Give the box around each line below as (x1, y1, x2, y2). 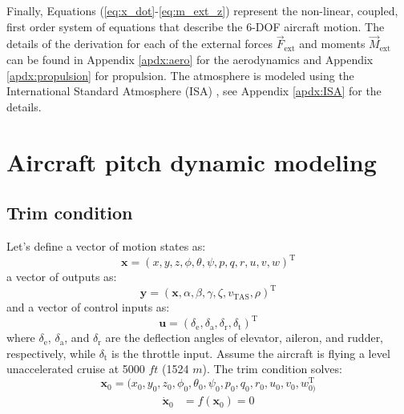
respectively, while (6, 344, 95, 361)
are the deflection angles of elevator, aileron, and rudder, (105, 329, 384, 346)
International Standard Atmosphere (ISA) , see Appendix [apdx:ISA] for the (6, 82, 382, 99)
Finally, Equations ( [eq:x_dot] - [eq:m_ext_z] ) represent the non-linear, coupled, (6, 2, 398, 18)
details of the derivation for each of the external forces (6, 35, 273, 52)
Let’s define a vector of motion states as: (6, 237, 206, 254)
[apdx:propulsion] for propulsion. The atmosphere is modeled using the (6, 66, 354, 83)
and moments (299, 35, 366, 52)
